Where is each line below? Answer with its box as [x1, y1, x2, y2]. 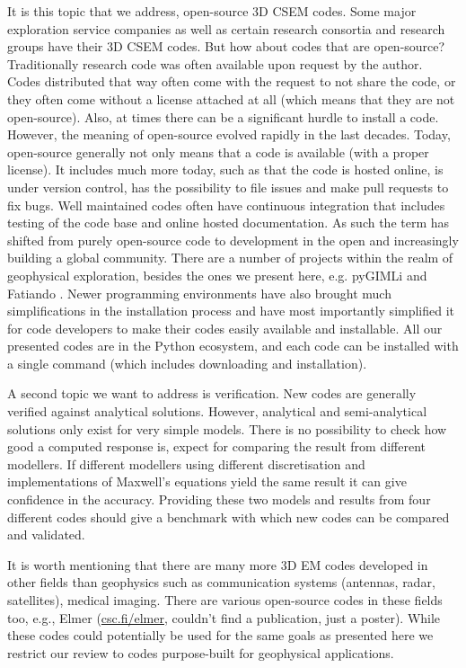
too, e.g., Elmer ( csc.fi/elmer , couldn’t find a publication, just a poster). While [7, 608, 441, 627]
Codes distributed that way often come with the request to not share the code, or [7, 72, 456, 91]
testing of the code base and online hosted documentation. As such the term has [7, 213, 450, 232]
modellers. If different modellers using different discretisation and [7, 454, 365, 473]
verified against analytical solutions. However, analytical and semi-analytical [7, 402, 427, 421]
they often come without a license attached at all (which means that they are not [7, 89, 455, 108]
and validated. [7, 525, 85, 544]
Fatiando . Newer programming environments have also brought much [7, 283, 391, 302]
